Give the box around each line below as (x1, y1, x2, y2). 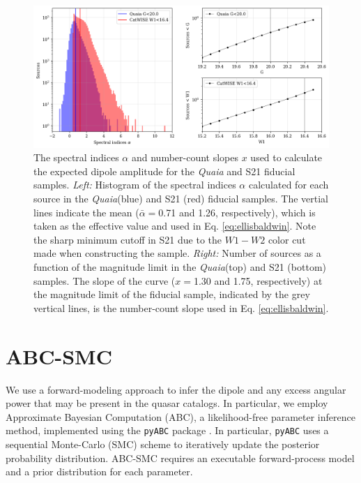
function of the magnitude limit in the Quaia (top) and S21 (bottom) (33, 260, 326, 274)
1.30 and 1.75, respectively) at (193, 273, 323, 288)
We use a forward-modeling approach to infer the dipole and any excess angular (6, 382, 346, 396)
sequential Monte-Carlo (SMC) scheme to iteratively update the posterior (6, 436, 320, 451)
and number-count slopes (131, 150, 239, 165)
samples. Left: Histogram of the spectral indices (33, 177, 236, 192)
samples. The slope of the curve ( (33, 273, 176, 288)
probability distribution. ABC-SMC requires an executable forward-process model (6, 450, 355, 465)
